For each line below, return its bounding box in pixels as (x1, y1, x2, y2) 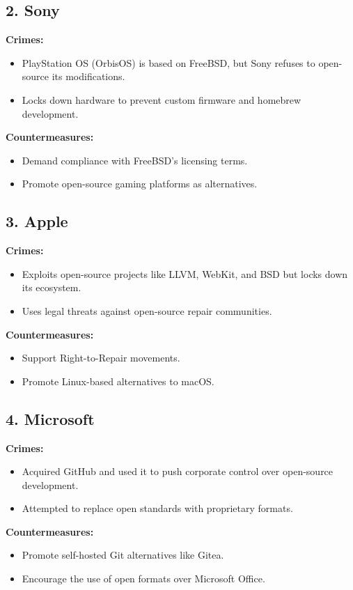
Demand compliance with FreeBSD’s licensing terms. (22, 153, 248, 167)
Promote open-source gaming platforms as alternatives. (22, 176, 258, 191)
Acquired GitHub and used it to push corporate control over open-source (22, 464, 334, 479)
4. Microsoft (6, 407, 95, 429)
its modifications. (52, 69, 125, 84)
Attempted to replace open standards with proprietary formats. (22, 501, 293, 515)
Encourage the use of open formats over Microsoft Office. (22, 571, 265, 586)
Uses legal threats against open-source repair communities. (22, 303, 272, 318)
